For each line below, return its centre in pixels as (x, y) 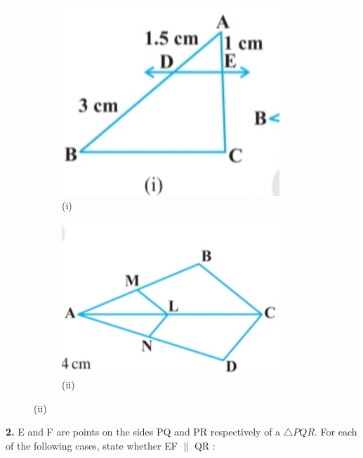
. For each (336, 432)
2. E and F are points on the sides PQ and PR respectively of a (143, 432)
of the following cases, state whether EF (92, 445)
